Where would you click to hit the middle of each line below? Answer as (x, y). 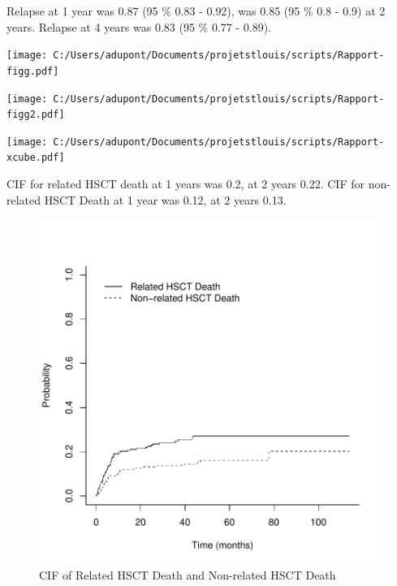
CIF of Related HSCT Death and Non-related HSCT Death (188, 574)
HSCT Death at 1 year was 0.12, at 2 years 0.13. (165, 199)
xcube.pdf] (36, 158)
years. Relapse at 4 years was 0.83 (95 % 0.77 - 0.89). (139, 26)
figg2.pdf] (36, 115)
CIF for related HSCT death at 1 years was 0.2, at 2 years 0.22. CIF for (186, 184)
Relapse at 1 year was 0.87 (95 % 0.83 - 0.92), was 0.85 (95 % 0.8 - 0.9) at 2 (196, 11)
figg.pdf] (33, 71)
